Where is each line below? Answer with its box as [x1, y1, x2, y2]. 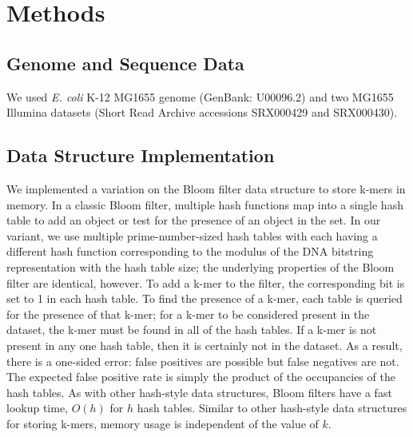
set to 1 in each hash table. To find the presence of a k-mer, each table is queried [6, 290, 403, 307]
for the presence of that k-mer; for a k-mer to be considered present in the [6, 305, 370, 322]
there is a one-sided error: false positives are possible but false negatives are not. [6, 352, 399, 369]
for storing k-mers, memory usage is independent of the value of [6, 415, 319, 431]
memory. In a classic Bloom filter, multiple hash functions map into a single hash [6, 196, 403, 213]
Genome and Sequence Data [6, 50, 244, 75]
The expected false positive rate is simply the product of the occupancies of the [6, 368, 395, 385]
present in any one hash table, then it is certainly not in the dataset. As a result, [6, 336, 403, 353]
